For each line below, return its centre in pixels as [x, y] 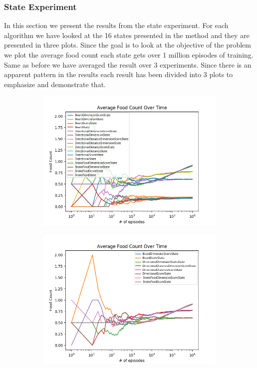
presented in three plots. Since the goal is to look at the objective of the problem [128, 45]
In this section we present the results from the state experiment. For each [116, 25]
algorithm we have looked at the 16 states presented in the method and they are [127, 35]
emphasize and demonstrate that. [55, 84]
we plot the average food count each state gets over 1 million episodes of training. [129, 55]
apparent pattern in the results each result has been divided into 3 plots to [119, 74]
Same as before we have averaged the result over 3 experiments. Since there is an [128, 64]
